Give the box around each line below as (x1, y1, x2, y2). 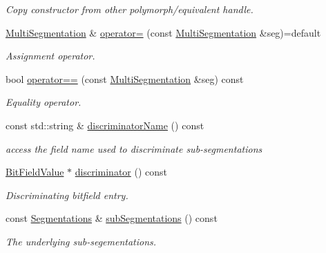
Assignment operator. (6, 48, 95, 63)
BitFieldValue (6, 165, 64, 179)
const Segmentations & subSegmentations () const (6, 211, 218, 225)
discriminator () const (75, 165, 167, 179)
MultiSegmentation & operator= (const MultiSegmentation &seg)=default (6, 25, 321, 39)
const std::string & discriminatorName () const (6, 118, 204, 132)
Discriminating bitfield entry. (6, 187, 128, 202)
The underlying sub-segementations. (6, 234, 157, 248)
